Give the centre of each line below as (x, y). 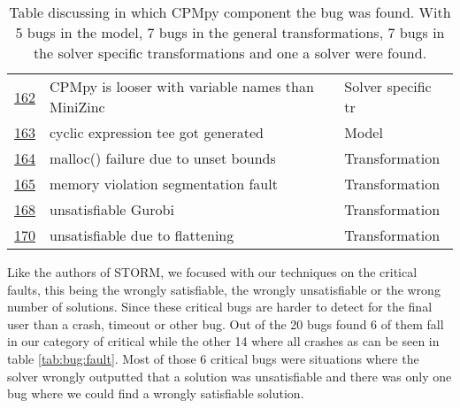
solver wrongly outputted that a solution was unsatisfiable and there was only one (230, 376)
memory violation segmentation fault (164, 184)
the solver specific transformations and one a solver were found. (230, 53)
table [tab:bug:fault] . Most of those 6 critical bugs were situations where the (213, 358)
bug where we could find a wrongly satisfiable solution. (156, 393)
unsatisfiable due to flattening (142, 235)
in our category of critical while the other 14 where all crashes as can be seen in (223, 341)
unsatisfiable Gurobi (112, 209)
